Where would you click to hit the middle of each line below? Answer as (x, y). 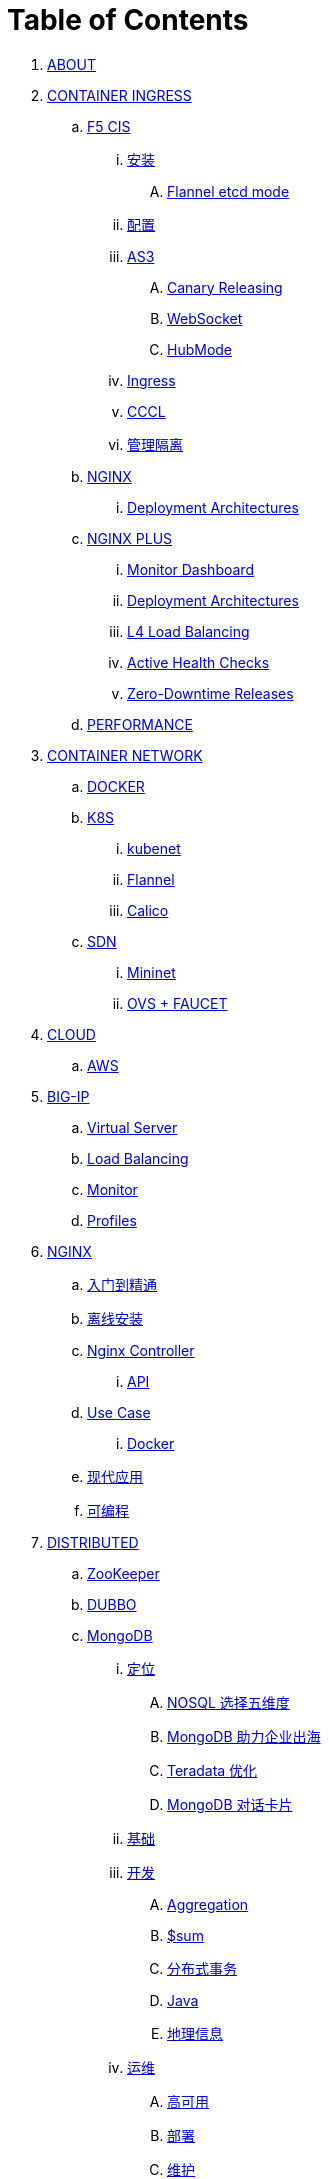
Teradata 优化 (212, 1770)
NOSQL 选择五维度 (228, 1702)
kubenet (154, 848)
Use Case (119, 1412)
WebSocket (205, 318)
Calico (148, 910)
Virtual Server (132, 1127)
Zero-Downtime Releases (210, 693)
